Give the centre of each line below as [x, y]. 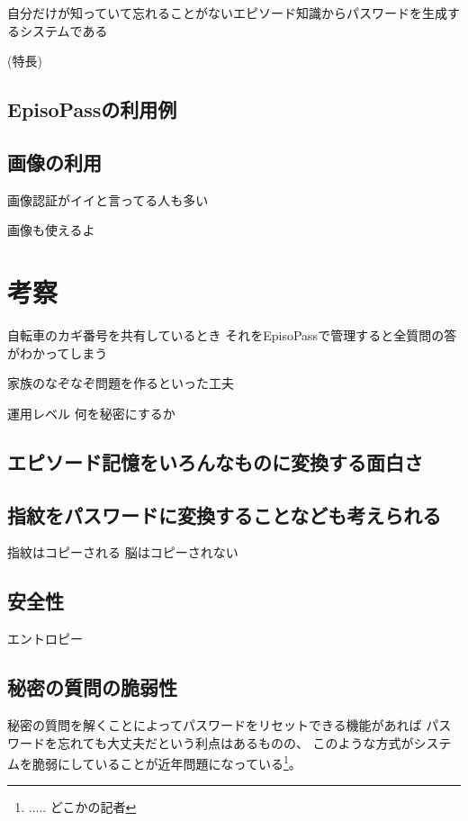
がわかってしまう [58, 352]
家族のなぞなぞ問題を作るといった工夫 [121, 383]
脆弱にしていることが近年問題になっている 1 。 [166, 762]
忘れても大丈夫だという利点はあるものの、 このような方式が [235, 742]
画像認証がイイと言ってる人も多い [108, 199]
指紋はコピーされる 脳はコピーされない [123, 552]
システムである [63, 30]
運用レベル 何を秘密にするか [91, 413]
